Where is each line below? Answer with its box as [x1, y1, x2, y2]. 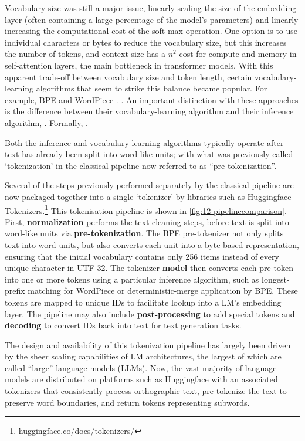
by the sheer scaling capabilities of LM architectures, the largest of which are [5, 350, 282, 362]
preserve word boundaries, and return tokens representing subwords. [5, 396, 250, 408]
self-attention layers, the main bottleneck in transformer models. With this [5, 59, 273, 71]
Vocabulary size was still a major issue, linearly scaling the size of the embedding [5, 2, 297, 13]
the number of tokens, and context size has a [5, 48, 166, 60]
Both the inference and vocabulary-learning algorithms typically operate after [5, 136, 284, 148]
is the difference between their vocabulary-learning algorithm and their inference [5, 105, 294, 117]
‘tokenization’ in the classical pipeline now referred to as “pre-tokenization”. [5, 159, 277, 171]
